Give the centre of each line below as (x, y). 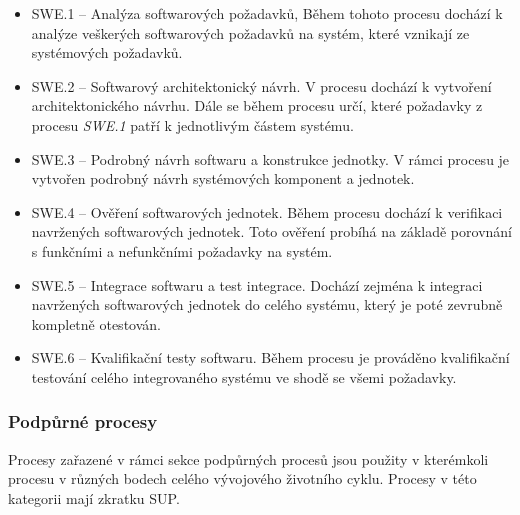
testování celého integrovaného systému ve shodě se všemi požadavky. (244, 376)
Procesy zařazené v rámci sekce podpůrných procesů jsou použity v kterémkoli (248, 458)
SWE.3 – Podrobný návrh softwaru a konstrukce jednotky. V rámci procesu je (270, 158)
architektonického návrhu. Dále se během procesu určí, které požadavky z (257, 105)
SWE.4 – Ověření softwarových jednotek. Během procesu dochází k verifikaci (267, 211)
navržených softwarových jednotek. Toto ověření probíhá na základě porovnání (271, 231)
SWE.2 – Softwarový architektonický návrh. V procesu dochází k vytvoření (261, 85)
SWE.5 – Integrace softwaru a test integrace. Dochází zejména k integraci (257, 284)
